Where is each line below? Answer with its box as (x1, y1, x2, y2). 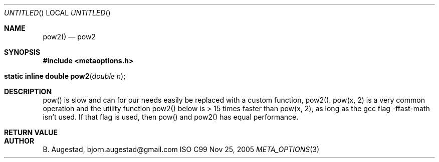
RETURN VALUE (4, 128, 58, 137)
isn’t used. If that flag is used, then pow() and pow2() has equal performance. (43, 113, 299, 121)
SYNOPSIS (4, 48, 41, 56)
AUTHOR (4, 137, 35, 145)
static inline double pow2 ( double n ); (4, 72, 126, 80)
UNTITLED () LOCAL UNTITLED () (4, 8, 111, 17)
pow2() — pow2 (43, 32, 96, 41)
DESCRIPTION (4, 87, 52, 96)
